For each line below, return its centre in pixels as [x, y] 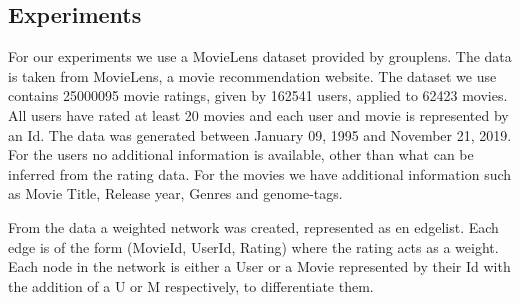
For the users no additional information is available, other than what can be [241, 154]
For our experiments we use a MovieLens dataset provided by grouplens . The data [260, 56]
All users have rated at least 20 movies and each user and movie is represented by [258, 114]
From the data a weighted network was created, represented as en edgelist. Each [253, 226]
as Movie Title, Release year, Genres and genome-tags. [175, 193]
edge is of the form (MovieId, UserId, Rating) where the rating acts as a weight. [253, 246]
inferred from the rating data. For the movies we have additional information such [260, 173]
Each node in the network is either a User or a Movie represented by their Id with [259, 266]
